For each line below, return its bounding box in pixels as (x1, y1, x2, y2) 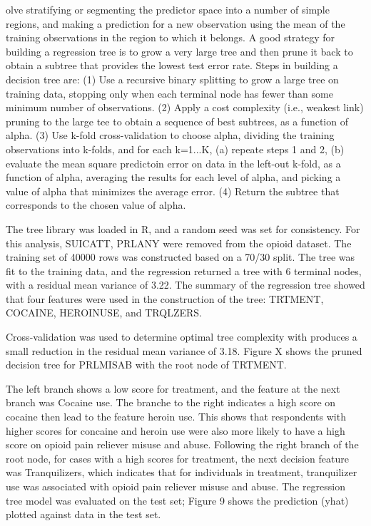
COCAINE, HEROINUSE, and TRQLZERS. (6, 305, 202, 320)
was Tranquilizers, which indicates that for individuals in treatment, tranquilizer (6, 465, 357, 480)
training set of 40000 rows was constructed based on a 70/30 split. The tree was (6, 249, 355, 264)
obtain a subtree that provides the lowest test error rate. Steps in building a (6, 58, 338, 73)
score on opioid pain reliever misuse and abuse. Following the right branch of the (6, 437, 359, 452)
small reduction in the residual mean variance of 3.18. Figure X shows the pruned (6, 343, 362, 358)
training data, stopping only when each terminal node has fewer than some (6, 86, 333, 100)
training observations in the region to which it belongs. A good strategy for (6, 30, 335, 45)
